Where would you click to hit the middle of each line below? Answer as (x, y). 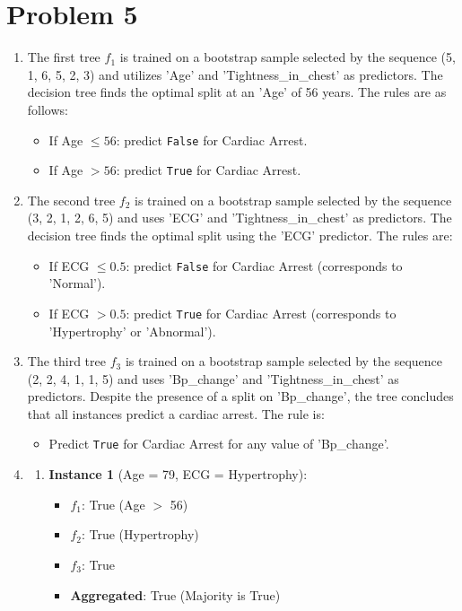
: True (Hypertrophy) (140, 534)
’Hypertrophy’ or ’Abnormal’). (132, 331)
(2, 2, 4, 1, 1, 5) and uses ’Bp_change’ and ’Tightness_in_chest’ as (213, 378)
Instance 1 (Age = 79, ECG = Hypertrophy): (178, 474)
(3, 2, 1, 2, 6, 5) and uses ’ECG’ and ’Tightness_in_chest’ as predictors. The (240, 218)
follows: (48, 109)
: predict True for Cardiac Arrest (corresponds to (261, 313)
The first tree (64, 57)
